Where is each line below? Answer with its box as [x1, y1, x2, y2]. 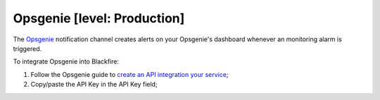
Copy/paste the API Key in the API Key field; [30, 80, 158, 89]
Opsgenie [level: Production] [13, 10, 185, 26]
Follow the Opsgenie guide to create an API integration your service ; [30, 70, 229, 78]
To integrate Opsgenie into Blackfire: [13, 57, 120, 66]
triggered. [13, 44, 42, 52]
